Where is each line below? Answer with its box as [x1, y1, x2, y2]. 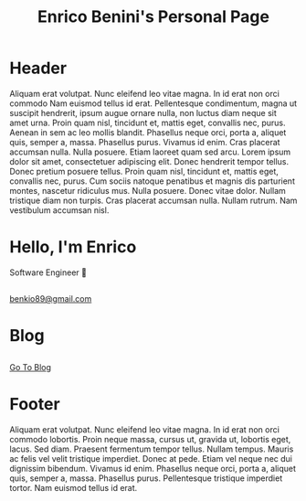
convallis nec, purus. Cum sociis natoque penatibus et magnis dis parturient [9, 176, 295, 187]
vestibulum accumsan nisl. [9, 204, 110, 216]
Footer [9, 394, 61, 415]
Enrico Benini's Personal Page [37, 6, 269, 27]
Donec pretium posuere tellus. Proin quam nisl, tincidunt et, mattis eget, [9, 165, 279, 176]
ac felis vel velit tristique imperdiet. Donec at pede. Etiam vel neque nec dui [9, 453, 292, 464]
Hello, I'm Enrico [9, 237, 137, 258]
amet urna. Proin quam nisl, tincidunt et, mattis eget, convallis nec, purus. [9, 117, 286, 128]
